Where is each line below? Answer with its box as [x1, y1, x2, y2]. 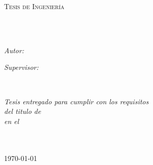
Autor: [4, 45, 24, 55]
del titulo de [4, 106, 41, 116]
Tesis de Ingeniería [4, 1, 65, 11]
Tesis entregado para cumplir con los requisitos [4, 96, 149, 106]
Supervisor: [4, 62, 39, 72]
